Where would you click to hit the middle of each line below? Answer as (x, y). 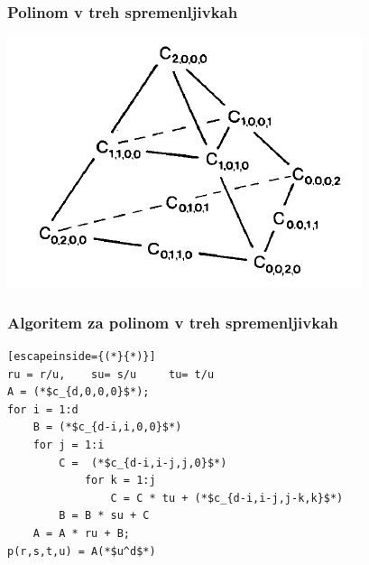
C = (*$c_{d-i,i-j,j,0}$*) (143, 463)
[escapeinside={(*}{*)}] (82, 357)
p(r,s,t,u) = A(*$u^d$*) (82, 551)
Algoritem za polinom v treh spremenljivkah (173, 322)
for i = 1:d (43, 409)
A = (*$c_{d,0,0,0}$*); (78, 392)
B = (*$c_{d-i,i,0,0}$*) (107, 427)
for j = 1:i (69, 445)
